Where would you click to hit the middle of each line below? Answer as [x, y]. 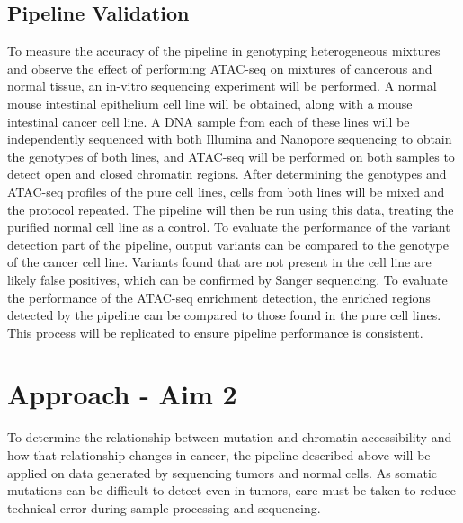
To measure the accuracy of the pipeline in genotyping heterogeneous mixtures [224, 51]
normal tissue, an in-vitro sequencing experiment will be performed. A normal [222, 86]
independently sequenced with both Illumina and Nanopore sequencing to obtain [230, 139]
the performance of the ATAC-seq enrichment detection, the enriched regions [219, 297]
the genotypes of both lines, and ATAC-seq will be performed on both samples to [231, 156]
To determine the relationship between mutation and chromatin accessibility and [230, 437]
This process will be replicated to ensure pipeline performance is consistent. [215, 332]
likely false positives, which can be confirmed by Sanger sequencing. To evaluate [227, 279]
